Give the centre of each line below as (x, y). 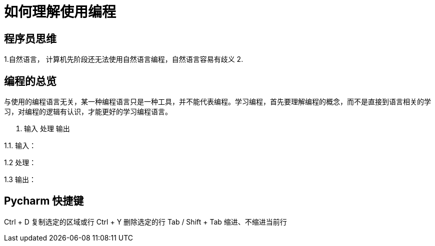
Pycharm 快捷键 (44, 201)
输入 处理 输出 (47, 129)
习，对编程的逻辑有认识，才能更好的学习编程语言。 (88, 112)
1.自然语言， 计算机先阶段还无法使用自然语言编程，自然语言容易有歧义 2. (124, 59)
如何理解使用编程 (60, 12)
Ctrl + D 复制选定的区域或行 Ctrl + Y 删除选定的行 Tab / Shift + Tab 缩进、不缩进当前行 (145, 222)
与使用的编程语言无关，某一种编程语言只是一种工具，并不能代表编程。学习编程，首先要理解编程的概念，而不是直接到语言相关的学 (217, 102)
